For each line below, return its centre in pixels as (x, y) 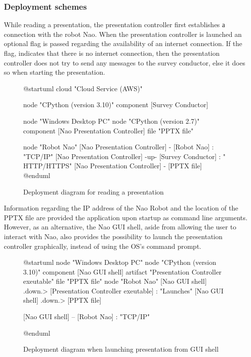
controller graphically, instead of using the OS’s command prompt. (103, 246)
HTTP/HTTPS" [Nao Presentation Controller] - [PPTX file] (113, 166)
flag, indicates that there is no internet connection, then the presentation (112, 53)
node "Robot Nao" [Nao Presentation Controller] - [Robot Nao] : (118, 147)
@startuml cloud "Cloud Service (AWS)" (83, 88)
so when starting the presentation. (55, 72)
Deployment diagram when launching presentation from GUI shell (121, 349)
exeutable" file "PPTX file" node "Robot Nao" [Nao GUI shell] (115, 281)
